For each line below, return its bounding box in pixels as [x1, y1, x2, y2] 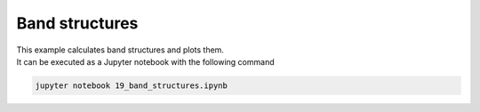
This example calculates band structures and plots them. [16, 44, 224, 55]
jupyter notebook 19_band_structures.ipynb [35, 80, 228, 91]
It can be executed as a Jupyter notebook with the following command [16, 56, 275, 67]
